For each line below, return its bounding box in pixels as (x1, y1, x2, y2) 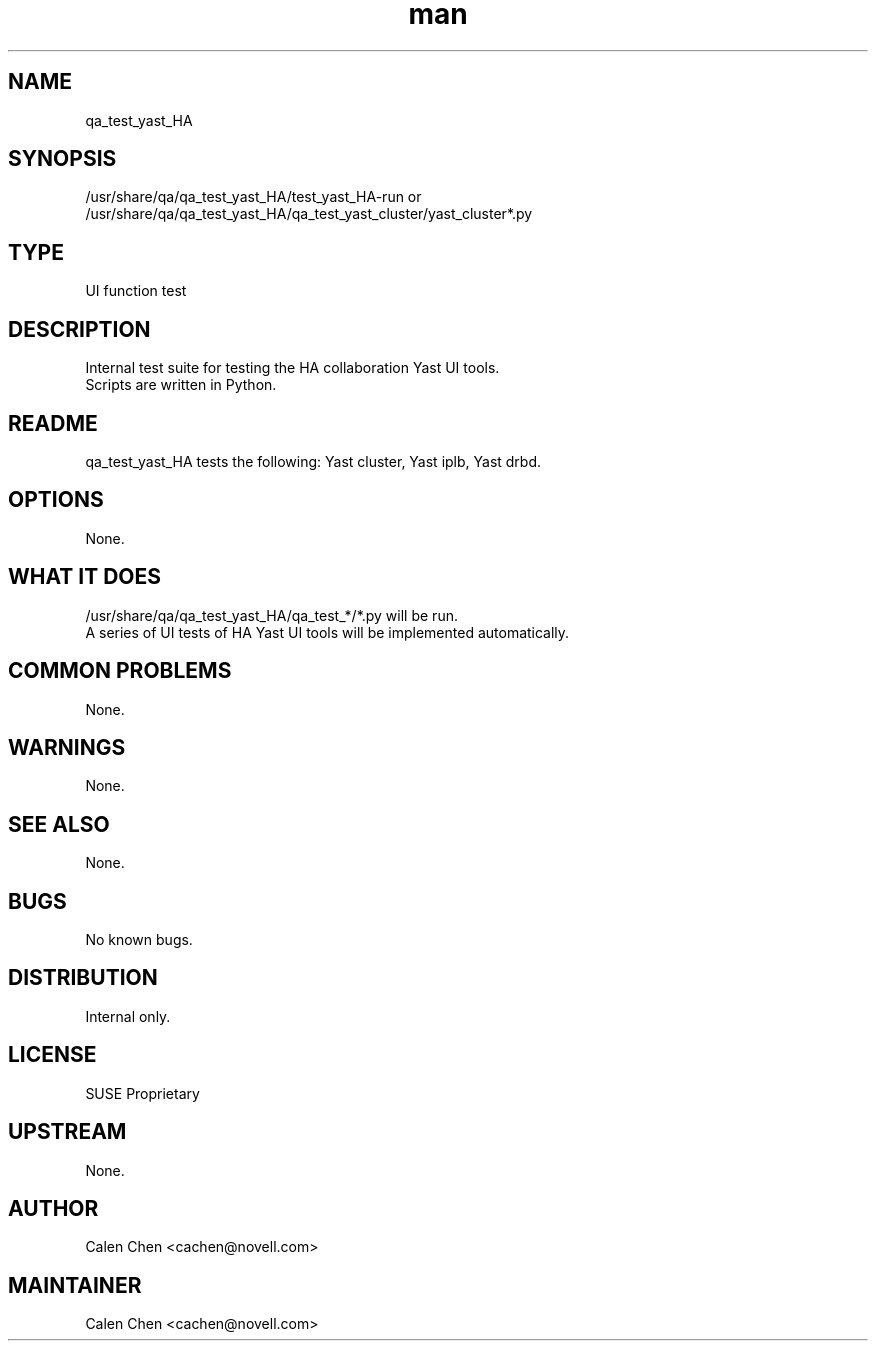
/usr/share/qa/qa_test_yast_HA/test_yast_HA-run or (85, 188, 422, 206)
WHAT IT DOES (8, 564, 162, 590)
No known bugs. (85, 931, 193, 949)
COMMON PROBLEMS (8, 658, 232, 684)
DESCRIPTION (8, 316, 151, 342)
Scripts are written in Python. (85, 376, 277, 394)
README (8, 410, 98, 436)
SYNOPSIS (8, 146, 117, 172)
